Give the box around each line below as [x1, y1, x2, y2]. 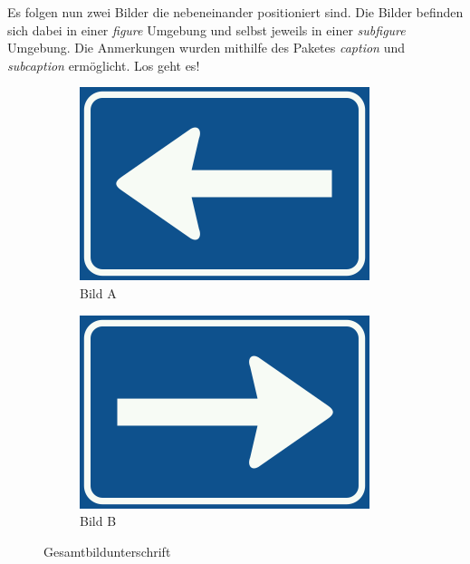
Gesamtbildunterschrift [43, 541, 171, 560]
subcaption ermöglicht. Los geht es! [7, 55, 200, 74]
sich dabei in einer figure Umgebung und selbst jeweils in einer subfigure [7, 20, 406, 39]
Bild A [80, 283, 117, 302]
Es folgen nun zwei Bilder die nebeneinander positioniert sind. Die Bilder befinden [7, 3, 464, 21]
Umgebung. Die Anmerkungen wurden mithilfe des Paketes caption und [7, 38, 405, 57]
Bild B [80, 511, 117, 530]
